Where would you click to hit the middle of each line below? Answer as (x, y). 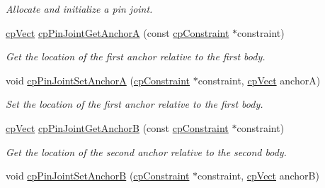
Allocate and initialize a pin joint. (79, 9)
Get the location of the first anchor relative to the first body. (136, 56)
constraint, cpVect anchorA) (259, 80)
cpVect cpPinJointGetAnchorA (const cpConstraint (118, 32)
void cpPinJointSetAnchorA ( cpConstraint (98, 80)
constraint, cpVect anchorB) (258, 176)
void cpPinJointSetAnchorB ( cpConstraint (98, 176)
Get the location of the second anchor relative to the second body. (146, 151)
